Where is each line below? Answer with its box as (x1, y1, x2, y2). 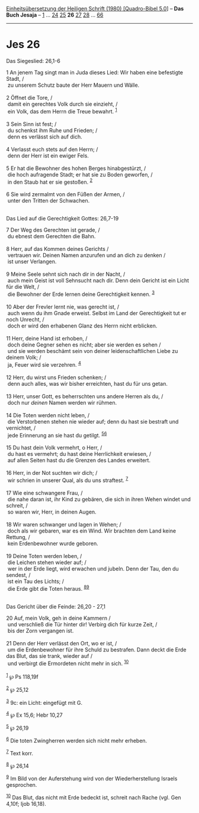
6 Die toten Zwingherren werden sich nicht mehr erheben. (6, 736, 147, 745)
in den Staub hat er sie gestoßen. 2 (7, 177, 93, 185)
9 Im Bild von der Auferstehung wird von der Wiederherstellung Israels (6, 774, 178, 782)
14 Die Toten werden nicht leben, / (6, 411, 90, 418)
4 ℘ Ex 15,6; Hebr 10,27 (6, 710, 63, 719)
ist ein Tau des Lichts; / (7, 578, 64, 585)
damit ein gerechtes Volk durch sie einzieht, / (7, 100, 118, 108)
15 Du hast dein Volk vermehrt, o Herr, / (6, 444, 102, 451)
